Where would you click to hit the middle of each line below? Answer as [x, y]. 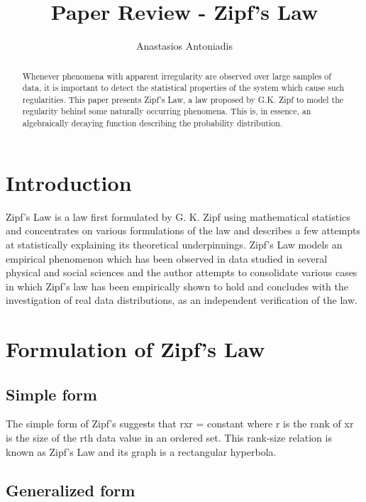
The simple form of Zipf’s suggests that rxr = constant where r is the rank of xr [180, 424]
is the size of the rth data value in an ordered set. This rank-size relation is [169, 438]
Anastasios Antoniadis [184, 46]
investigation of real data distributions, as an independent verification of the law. [182, 300]
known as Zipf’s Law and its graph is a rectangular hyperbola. [141, 451]
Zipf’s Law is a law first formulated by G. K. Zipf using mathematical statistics [178, 216]
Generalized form [71, 490]
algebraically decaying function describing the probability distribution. [152, 123]
